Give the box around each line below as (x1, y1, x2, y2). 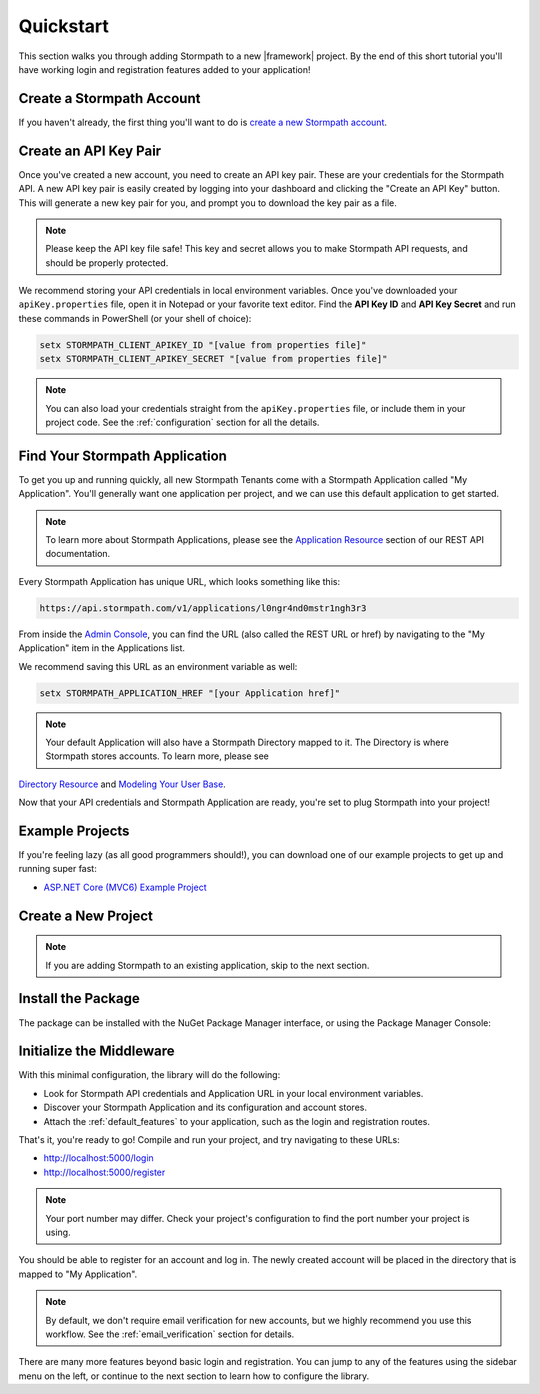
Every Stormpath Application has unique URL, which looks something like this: (18, 575, 340, 587)
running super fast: (18, 863, 97, 875)
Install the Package (18, 990, 140, 1007)
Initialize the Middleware (18, 1043, 175, 1060)
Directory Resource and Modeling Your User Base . (18, 778, 227, 790)
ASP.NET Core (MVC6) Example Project (43, 881, 207, 893)
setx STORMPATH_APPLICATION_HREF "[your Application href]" (39, 687, 341, 699)
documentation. (45, 548, 111, 560)
